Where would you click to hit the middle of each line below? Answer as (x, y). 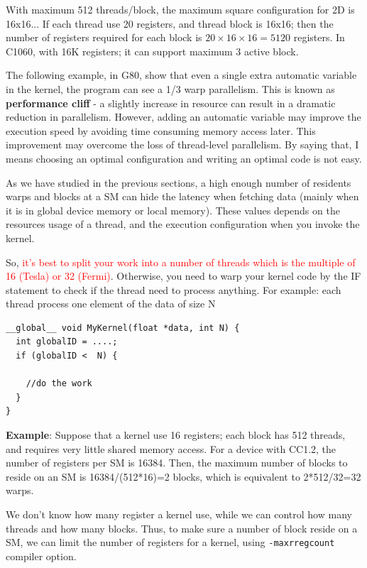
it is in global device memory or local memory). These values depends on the (173, 210)
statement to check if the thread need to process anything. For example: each (174, 289)
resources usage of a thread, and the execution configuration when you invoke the (183, 224)
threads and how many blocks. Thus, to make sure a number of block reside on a (182, 528)
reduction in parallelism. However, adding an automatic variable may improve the (183, 117)
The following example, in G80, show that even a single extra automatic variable (181, 75)
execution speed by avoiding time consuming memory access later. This (161, 130)
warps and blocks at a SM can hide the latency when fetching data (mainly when (182, 196)
